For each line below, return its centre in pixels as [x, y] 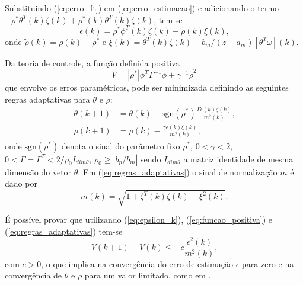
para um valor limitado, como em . [148, 275]
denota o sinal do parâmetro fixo [121, 145]
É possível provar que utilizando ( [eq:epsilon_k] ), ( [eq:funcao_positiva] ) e [138, 220]
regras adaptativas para [47, 99]
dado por [21, 183]
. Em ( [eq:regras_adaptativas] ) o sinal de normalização [178, 172]
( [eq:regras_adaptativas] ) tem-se [64, 231]
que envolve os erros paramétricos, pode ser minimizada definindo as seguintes [147, 87]
